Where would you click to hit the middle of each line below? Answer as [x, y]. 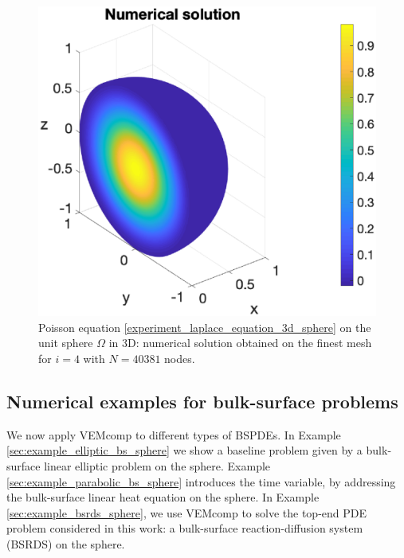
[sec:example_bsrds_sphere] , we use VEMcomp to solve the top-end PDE [187, 512]
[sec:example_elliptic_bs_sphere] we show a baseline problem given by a [184, 450]
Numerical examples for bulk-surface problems [202, 401]
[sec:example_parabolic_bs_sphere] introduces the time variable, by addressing [201, 481]
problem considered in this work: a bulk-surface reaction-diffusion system [185, 528]
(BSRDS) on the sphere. [66, 543]
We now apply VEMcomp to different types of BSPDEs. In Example [174, 434]
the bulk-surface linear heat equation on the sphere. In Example [163, 497]
